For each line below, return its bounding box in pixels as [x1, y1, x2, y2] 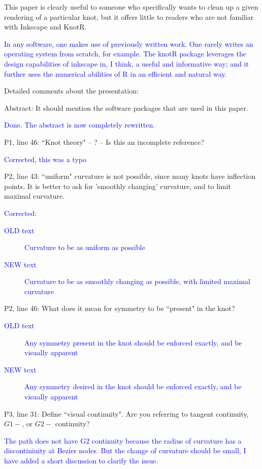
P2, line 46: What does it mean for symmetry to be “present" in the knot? [4, 303, 235, 314]
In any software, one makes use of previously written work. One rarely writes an [4, 38, 253, 49]
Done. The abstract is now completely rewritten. [4, 119, 155, 130]
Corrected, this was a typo [4, 153, 86, 164]
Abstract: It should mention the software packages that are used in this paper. [4, 102, 248, 113]
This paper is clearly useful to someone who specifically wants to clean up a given [4, 2, 258, 12]
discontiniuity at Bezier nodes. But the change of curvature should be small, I [4, 445, 246, 456]
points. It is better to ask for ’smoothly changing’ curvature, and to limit [4, 180, 231, 191]
